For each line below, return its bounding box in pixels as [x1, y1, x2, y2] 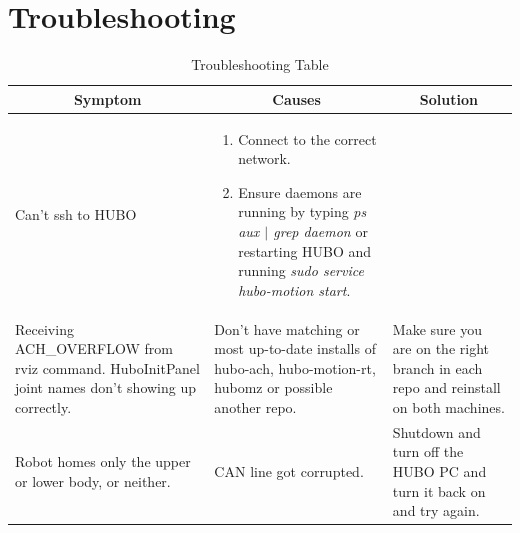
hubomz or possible [214, 377, 333, 398]
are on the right [392, 338, 489, 359]
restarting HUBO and [238, 240, 372, 261]
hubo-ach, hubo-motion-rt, [214, 357, 376, 378]
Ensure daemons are [238, 181, 362, 202]
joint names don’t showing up [15, 377, 197, 398]
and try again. [392, 500, 480, 521]
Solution [419, 88, 478, 109]
